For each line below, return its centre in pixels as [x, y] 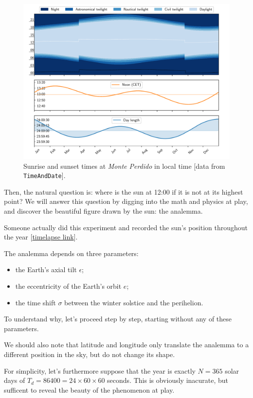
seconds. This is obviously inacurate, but [168, 380]
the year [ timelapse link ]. [41, 237]
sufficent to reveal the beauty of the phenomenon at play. [89, 389]
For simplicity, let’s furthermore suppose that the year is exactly [100, 370]
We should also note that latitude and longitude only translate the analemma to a [126, 345]
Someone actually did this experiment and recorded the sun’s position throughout [126, 227]
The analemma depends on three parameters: [71, 253]
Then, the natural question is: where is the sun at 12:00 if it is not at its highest [124, 191]
